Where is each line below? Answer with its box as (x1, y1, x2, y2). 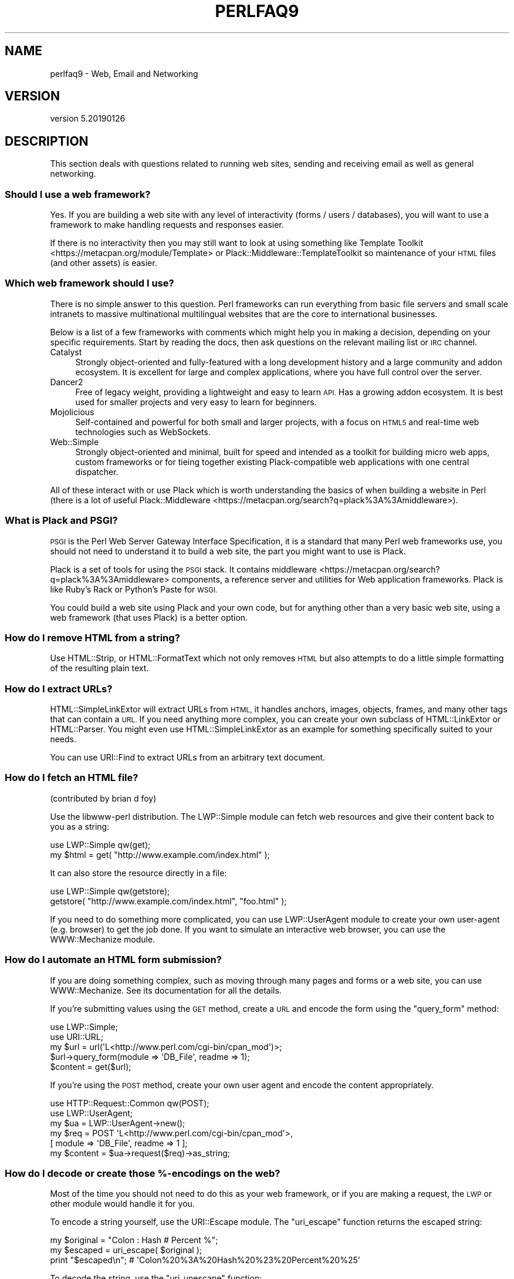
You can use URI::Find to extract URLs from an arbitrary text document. (50, 752, 326, 763)
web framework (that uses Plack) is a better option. (50, 612, 248, 622)
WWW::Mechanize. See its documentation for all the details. (50, 985, 282, 995)
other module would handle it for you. (50, 1199, 195, 1209)
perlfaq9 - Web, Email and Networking (50, 68, 198, 79)
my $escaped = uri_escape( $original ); (50, 1245, 202, 1256)
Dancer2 (50, 376, 83, 387)
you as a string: (50, 821, 110, 832)
